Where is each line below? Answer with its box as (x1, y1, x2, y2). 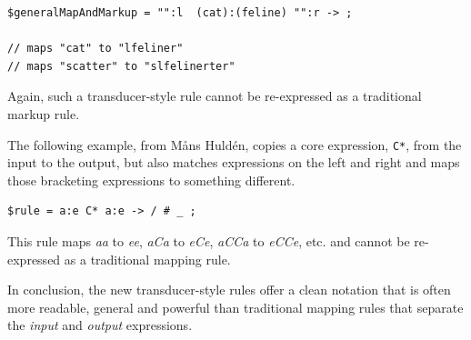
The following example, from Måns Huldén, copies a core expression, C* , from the (7, 135, 462, 154)
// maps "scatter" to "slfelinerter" (7, 59, 235, 73)
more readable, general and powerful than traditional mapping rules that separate (7, 297, 464, 316)
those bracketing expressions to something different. (7, 170, 296, 189)
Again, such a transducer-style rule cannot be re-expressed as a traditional (7, 86, 422, 105)
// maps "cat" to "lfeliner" (7, 42, 184, 55)
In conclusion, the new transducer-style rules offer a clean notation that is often (7, 280, 451, 299)
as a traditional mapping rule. (64, 249, 231, 268)
